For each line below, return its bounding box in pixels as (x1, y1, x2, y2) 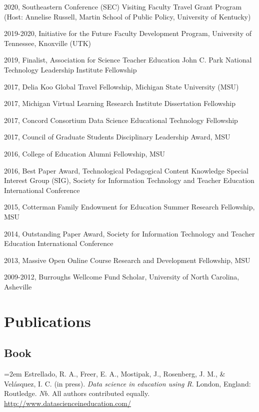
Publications (4, 310, 91, 331)
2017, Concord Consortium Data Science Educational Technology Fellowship (4, 114, 238, 125)
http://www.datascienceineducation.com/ (4, 397, 131, 408)
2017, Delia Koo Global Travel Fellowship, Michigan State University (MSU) (4, 81, 239, 91)
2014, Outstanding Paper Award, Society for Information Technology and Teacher (4, 228, 255, 238)
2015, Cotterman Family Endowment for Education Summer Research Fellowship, (4, 201, 255, 212)
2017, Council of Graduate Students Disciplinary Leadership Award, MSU (4, 131, 230, 142)
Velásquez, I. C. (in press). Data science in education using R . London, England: (4, 378, 251, 388)
